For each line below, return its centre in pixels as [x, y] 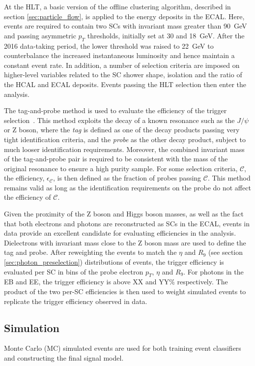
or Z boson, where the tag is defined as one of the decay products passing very [122, 130]
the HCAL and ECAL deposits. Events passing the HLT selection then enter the [125, 84]
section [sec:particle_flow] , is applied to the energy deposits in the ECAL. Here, [124, 16]
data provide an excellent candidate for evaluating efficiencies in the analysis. [120, 233]
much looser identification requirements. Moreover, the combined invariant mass [124, 149]
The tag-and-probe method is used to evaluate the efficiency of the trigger [115, 110]
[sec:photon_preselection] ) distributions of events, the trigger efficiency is [114, 262]
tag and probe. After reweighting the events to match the [90, 252]
